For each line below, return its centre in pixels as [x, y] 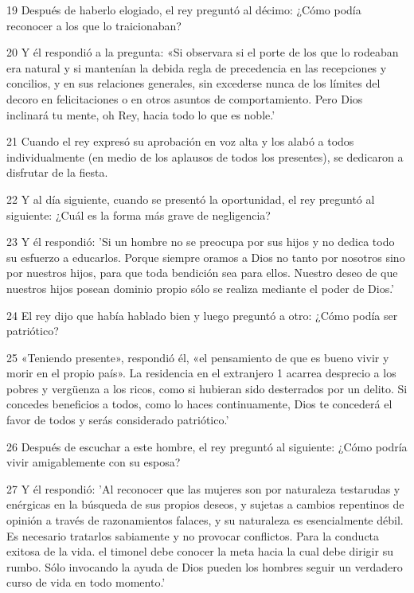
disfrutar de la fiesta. [57, 172]
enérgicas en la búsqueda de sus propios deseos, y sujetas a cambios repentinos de [205, 504]
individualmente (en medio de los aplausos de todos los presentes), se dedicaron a [205, 156]
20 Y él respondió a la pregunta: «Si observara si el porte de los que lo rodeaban [203, 52]
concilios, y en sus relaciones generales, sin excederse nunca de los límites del [193, 83]
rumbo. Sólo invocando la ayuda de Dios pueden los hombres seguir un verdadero [205, 566]
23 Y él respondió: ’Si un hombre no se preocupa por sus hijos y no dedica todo [201, 242]
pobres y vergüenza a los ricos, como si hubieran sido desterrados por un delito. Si [207, 388]
